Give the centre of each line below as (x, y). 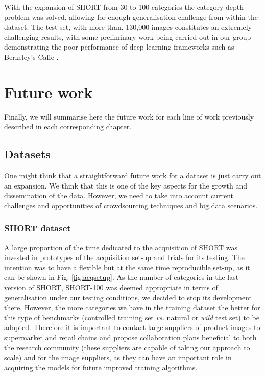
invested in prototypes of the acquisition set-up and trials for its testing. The (124, 257)
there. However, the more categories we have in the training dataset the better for (132, 307)
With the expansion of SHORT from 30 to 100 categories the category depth (124, 7)
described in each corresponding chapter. (68, 126)
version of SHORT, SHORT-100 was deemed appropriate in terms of (111, 287)
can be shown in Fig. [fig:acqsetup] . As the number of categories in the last (122, 277)
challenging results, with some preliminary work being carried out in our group (128, 37)
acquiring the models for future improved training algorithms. (101, 367)
